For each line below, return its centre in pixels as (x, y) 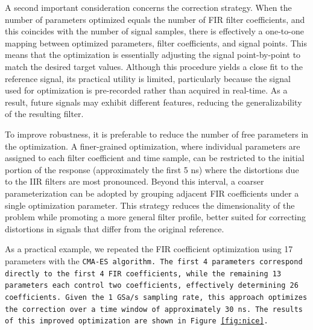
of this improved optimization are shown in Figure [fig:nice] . (137, 321)
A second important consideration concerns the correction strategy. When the (148, 7)
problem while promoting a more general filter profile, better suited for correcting (156, 217)
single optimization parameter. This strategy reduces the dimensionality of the (150, 205)
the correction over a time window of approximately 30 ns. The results (154, 309)
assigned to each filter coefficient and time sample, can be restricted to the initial (155, 158)
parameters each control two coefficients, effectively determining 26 (152, 286)
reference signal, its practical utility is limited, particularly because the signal (148, 78)
